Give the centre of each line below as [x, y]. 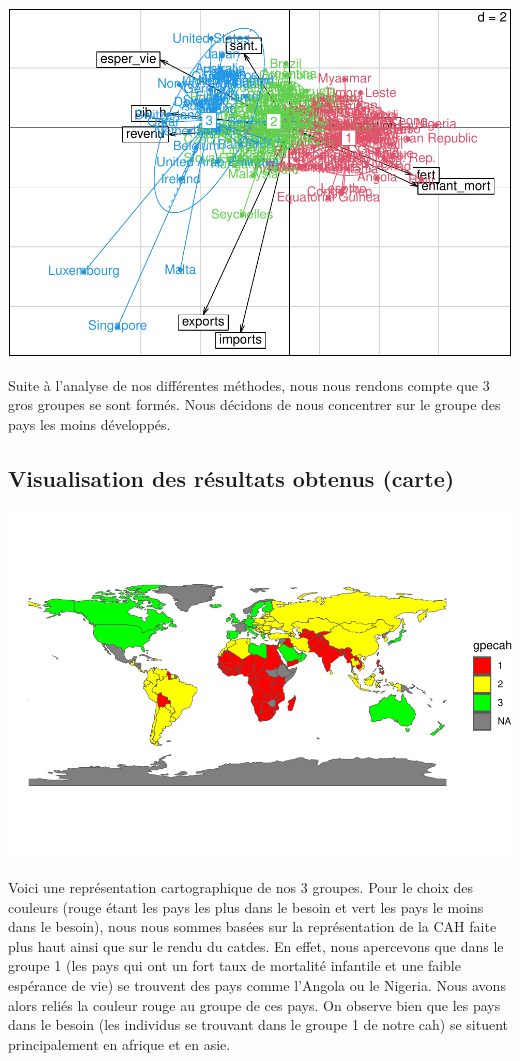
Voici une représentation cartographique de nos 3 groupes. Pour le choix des [241, 887]
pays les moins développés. [89, 423]
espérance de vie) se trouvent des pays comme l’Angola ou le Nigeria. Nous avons [257, 984]
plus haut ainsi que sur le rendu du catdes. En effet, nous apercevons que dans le [256, 945]
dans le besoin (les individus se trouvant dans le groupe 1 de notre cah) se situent [258, 1024]
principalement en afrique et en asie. [119, 1043]
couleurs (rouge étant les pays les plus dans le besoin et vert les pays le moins [246, 906]
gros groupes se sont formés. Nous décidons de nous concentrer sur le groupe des [254, 404]
